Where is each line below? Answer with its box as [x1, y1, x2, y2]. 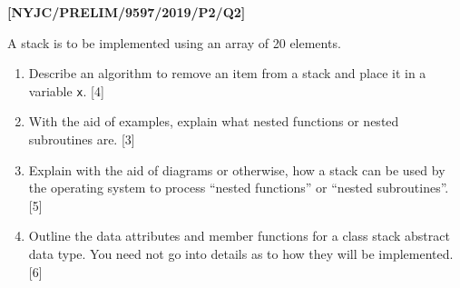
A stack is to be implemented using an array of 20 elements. [7, 33, 341, 52]
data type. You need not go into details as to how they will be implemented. [28, 244, 454, 263]
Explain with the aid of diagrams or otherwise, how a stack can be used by [28, 160, 445, 179]
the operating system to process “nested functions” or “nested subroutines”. [28, 178, 449, 197]
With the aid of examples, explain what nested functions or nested [28, 112, 399, 131]
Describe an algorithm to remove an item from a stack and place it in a [28, 64, 426, 83]
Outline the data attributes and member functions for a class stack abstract [28, 226, 450, 245]
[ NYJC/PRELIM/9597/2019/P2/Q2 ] [7, 3, 246, 21]
